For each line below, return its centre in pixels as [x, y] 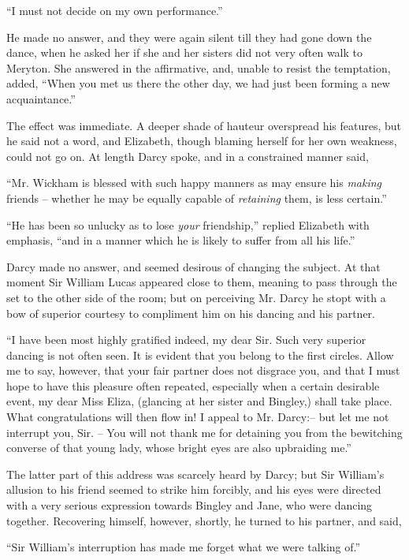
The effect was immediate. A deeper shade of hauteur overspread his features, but [204, 125]
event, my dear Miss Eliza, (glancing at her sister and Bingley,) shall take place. [199, 401]
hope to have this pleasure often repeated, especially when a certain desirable [193, 385]
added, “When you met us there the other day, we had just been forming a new [198, 83]
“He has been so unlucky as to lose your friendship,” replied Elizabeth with [188, 224]
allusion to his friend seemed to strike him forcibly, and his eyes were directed [194, 489]
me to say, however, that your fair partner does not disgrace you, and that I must [203, 370]
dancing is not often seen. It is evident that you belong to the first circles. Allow [200, 355]
